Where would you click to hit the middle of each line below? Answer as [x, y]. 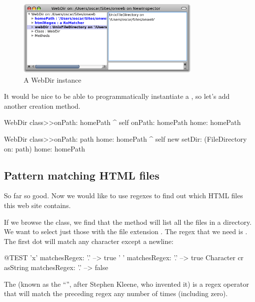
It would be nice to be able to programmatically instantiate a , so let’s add [117, 96]
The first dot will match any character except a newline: [89, 241]
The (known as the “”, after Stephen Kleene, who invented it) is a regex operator [127, 284]
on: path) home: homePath [45, 148]
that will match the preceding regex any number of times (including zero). [116, 293]
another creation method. [42, 106]
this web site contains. [37, 205]
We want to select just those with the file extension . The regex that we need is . [126, 231]
